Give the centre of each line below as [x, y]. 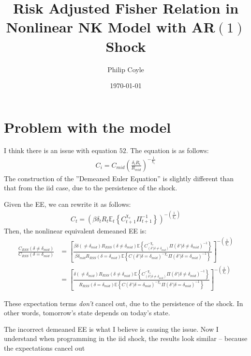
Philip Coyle [126, 69]
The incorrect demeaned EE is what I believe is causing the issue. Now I [111, 329]
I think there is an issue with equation [60, 150]
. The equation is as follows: [167, 150]
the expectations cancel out [44, 348]
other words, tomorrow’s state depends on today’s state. [87, 313]
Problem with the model [88, 127]
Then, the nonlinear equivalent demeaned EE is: [75, 230]
